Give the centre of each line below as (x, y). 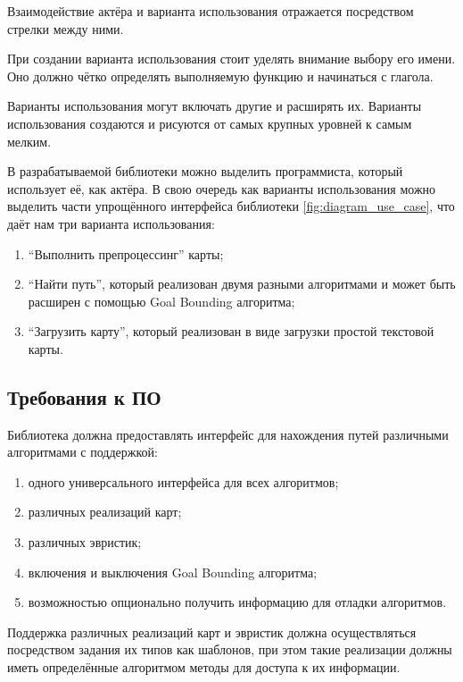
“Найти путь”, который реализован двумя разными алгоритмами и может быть (242, 284)
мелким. (29, 141)
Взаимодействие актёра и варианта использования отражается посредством (211, 11)
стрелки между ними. (66, 28)
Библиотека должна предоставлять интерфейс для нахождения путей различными (228, 434)
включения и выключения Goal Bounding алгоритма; (173, 572)
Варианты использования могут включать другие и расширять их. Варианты (215, 106)
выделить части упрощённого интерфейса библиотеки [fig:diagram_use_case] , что (231, 206)
